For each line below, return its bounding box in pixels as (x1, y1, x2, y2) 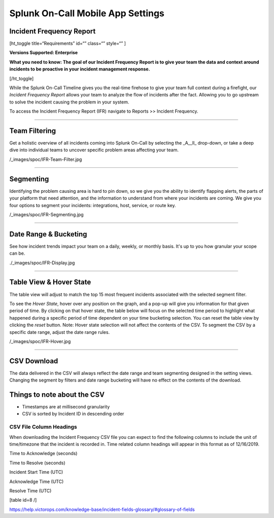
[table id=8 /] (9, 497, 37, 503)
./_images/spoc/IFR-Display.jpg (9, 259, 75, 266)
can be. (9, 250, 25, 256)
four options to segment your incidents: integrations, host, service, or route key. (9, 202, 176, 208)
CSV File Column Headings (9, 424, 77, 431)
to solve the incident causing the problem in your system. (9, 99, 129, 105)
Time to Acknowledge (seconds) (9, 451, 78, 457)
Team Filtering (9, 127, 56, 135)
